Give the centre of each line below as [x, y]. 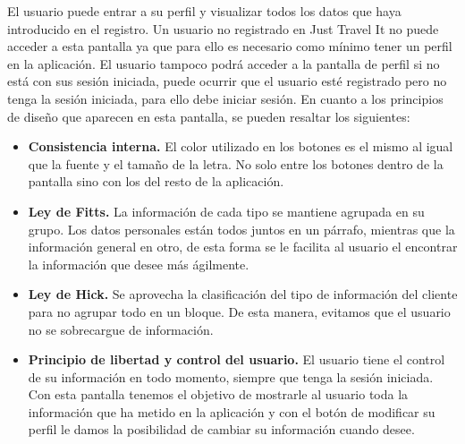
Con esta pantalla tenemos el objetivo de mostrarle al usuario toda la [218, 394]
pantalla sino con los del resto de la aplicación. [156, 181]
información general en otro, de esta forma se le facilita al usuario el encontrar [243, 247]
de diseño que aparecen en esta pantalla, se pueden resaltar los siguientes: [209, 116]
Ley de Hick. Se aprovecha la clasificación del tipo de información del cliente [243, 294]
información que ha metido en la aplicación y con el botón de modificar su [232, 411]
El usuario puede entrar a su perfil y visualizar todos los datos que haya [204, 11]
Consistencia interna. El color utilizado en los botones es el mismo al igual [241, 146]
